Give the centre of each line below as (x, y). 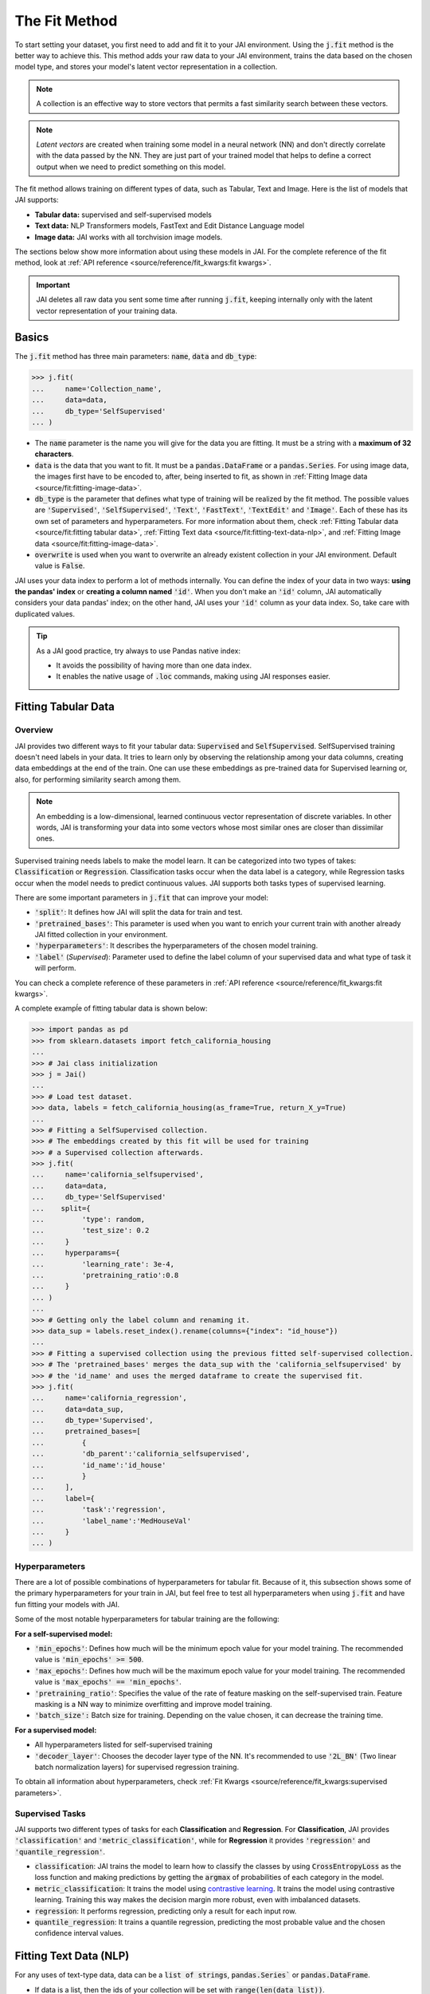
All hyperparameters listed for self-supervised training (123, 1745)
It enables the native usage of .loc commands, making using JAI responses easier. (193, 676)
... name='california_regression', (109, 1398)
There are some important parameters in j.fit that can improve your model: (142, 897)
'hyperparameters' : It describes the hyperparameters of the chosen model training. (176, 946)
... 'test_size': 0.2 (90, 1231)
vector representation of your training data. (107, 310)
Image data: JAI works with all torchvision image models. (129, 237)
